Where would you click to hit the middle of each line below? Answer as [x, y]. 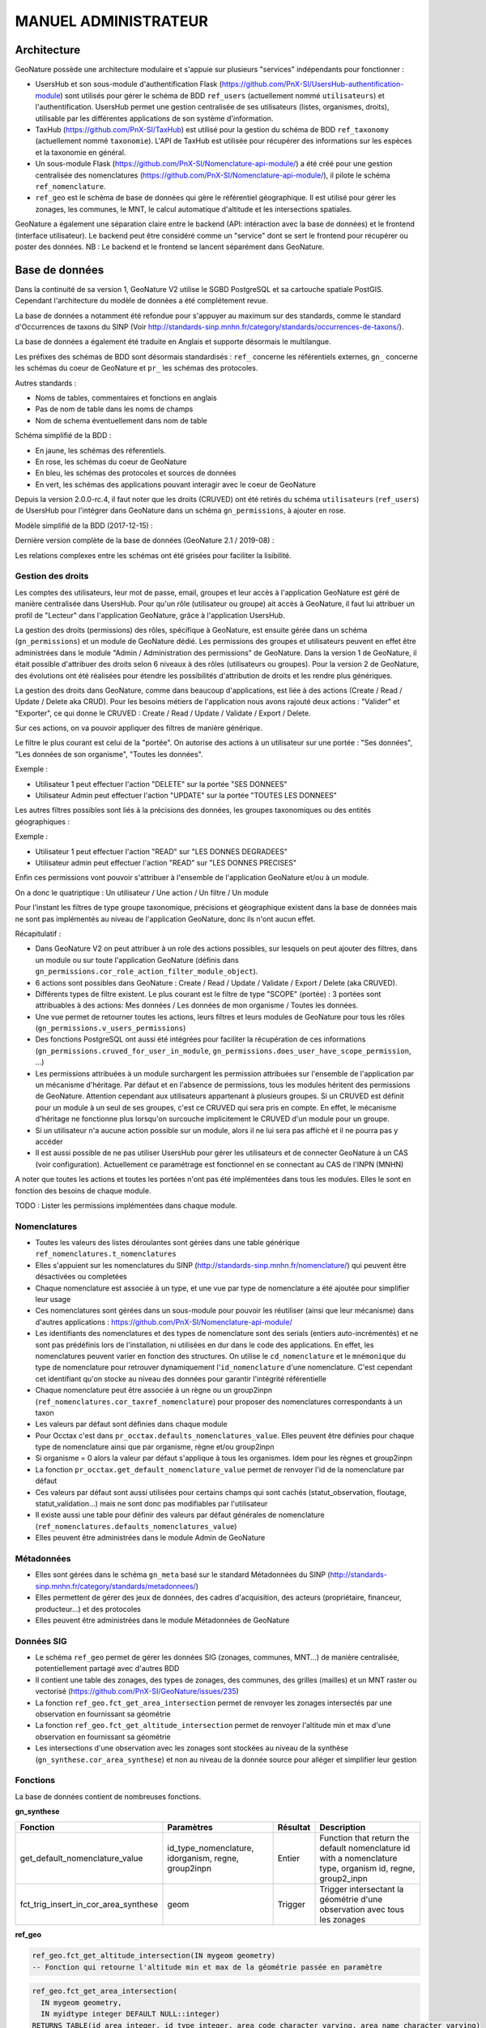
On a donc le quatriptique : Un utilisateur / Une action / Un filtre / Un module [142, 892]
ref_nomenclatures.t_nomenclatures [106, 1254]
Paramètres [190, 1827]
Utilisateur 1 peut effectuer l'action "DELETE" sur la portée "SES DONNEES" [161, 784]
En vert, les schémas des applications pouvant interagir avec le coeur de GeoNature [175, 484]
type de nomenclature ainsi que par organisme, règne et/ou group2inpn [155, 1447]
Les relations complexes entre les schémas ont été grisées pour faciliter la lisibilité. [153, 555]
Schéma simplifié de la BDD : [63, 436]
